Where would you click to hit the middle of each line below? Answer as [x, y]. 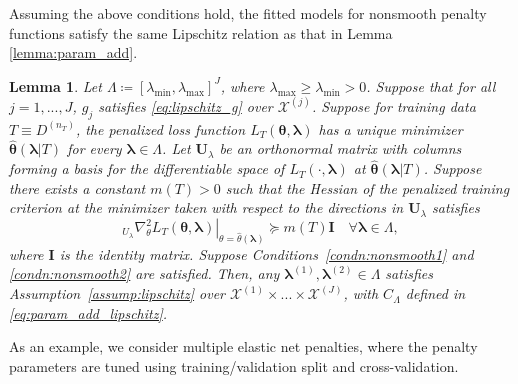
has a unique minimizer [390, 128]
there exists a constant [77, 187]
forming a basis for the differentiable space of [147, 168]
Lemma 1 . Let [55, 85]
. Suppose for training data [393, 105]
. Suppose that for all [431, 85]
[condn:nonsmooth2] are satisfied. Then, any [144, 273]
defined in [435, 293]
